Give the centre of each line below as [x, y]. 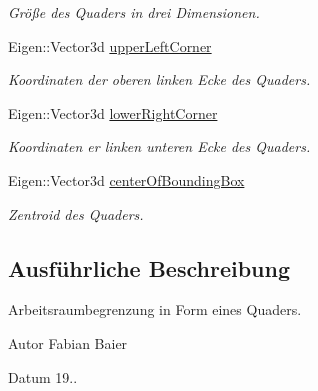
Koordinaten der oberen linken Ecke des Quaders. [159, 79]
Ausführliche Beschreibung [149, 267]
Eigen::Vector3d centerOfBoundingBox [126, 179]
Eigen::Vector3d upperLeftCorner [110, 45]
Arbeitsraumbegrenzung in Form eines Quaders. [155, 309]
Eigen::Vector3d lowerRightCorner [113, 112]
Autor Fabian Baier [68, 342]
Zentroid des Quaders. [76, 213]
